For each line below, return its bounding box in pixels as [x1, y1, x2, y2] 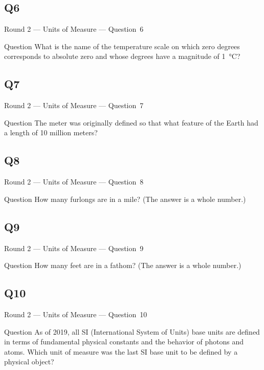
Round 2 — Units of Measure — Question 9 [4, 242, 144, 253]
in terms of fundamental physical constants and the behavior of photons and [4, 336, 244, 347]
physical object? [4, 356, 54, 367]
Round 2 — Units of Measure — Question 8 [4, 176, 144, 187]
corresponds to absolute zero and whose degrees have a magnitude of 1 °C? [4, 51, 240, 61]
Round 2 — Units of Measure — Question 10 [4, 309, 147, 319]
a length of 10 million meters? [4, 127, 98, 138]
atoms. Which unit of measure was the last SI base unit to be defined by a [4, 346, 238, 357]
